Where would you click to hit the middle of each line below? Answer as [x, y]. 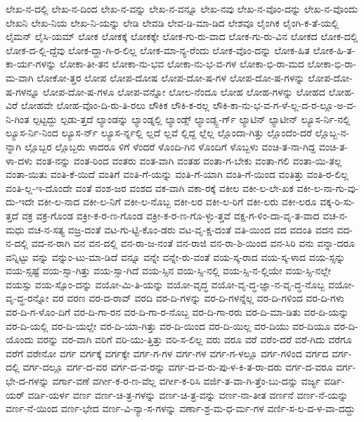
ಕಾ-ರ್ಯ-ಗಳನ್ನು [31, 64]
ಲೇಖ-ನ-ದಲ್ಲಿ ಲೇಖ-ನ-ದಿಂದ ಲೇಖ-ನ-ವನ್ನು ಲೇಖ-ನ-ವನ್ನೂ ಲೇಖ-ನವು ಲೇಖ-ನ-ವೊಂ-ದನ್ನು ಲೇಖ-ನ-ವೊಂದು [182, 8]
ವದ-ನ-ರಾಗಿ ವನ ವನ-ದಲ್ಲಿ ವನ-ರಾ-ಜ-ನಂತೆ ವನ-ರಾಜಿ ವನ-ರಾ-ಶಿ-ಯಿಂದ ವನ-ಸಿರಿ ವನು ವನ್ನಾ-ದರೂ [193, 243]
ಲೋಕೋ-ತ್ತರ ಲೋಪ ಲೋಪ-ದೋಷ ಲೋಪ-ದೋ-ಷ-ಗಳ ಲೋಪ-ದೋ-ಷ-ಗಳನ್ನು [171, 77]
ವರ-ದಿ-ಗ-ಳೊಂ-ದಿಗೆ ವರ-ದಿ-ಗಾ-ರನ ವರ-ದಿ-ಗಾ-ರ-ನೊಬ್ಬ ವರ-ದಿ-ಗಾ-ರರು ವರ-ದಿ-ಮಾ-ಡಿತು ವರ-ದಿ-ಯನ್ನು [177, 312]
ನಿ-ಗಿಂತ [18, 119]
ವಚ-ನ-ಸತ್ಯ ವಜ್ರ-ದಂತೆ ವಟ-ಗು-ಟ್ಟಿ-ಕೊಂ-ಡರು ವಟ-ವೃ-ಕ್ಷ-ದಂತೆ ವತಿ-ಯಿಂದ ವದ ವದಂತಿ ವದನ [181, 229]
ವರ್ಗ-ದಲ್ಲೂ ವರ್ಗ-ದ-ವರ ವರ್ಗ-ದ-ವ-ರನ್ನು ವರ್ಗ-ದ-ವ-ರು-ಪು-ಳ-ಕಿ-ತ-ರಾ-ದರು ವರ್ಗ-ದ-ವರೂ [178, 367]
